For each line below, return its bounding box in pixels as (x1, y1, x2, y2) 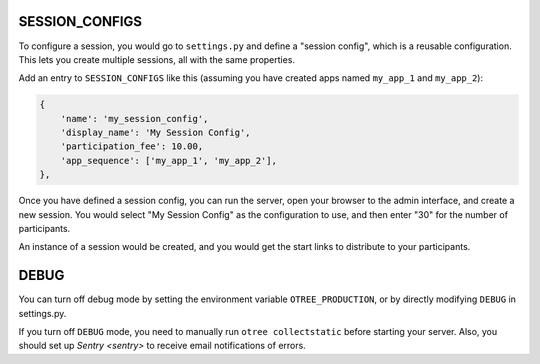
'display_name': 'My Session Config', (60, 127, 251, 139)
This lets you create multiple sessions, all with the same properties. (18, 53, 295, 65)
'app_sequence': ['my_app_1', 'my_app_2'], (60, 155, 277, 166)
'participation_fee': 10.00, (60, 141, 204, 152)
